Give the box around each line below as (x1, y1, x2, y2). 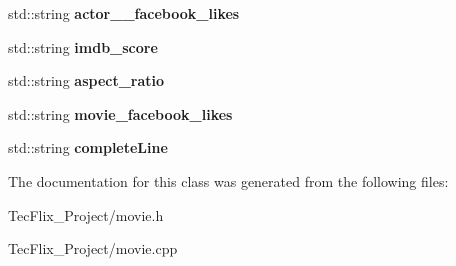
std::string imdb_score (8, 36, 158, 57)
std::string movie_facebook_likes (8, 103, 233, 124)
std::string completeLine (8, 137, 168, 158)
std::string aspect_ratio (8, 70, 165, 91)
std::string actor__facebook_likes (8, 3, 240, 23)
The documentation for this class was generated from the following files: (8, 170, 449, 191)
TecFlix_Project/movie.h (8, 204, 164, 225)
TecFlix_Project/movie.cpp (8, 238, 178, 259)
